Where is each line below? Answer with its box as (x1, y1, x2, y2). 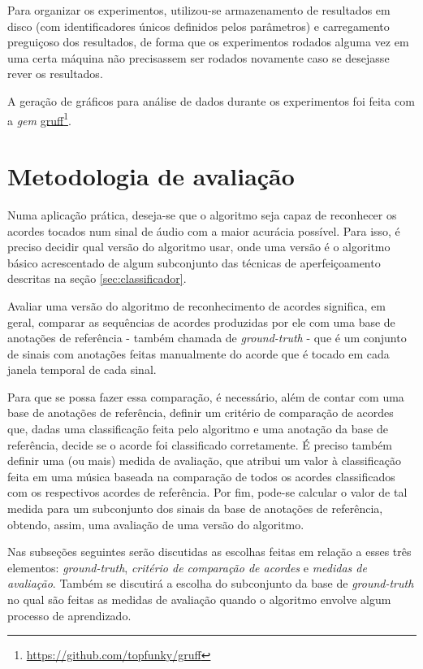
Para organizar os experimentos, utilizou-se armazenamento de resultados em (7, 2, 391, 18)
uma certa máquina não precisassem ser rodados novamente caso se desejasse (7, 49, 390, 66)
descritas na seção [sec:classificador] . (7, 270, 187, 287)
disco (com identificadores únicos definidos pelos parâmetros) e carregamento (7, 17, 390, 34)
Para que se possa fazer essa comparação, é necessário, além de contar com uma (7, 388, 404, 405)
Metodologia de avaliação (7, 159, 295, 192)
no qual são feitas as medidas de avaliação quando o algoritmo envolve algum (7, 591, 391, 607)
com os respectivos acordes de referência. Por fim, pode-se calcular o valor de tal (7, 484, 408, 501)
